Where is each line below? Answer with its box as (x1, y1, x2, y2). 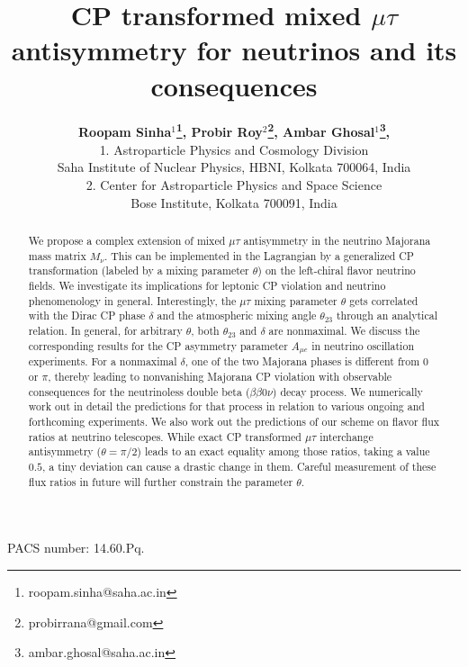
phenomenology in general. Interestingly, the (28, 293, 237, 308)
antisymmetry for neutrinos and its (11, 32, 457, 68)
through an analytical (336, 308, 437, 323)
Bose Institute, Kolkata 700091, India (130, 193, 337, 212)
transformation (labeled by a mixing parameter (28, 263, 249, 278)
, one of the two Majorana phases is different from (184, 354, 420, 369)
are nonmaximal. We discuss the (268, 322, 420, 338)
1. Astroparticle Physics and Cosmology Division (99, 140, 369, 158)
